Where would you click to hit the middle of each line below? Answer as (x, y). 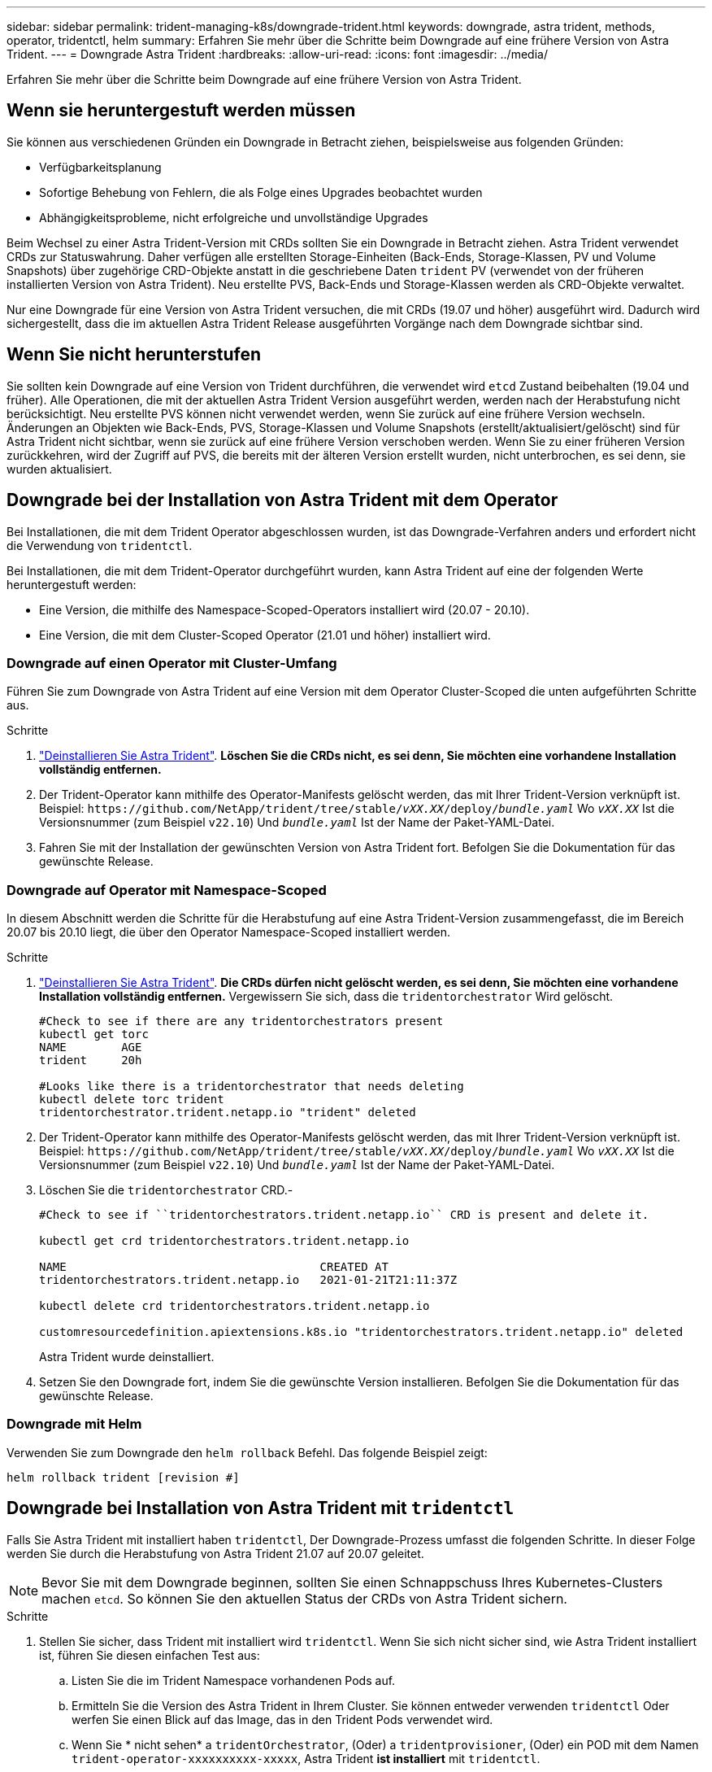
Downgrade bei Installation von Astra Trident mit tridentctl (260, 1508)
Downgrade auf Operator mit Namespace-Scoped (167, 890)
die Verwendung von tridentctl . (100, 545)
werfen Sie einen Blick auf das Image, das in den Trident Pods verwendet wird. (282, 1719)
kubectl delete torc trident (132, 1100)
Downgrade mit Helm (74, 1424)
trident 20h (91, 1061)
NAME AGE (91, 1047)
